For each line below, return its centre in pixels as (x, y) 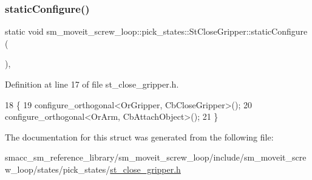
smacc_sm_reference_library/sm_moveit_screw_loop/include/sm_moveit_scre (156, 157)
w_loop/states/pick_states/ (58, 169)
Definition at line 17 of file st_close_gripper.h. (92, 84)
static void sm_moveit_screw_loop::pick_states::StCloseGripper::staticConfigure (156, 31)
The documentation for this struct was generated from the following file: (139, 137)
